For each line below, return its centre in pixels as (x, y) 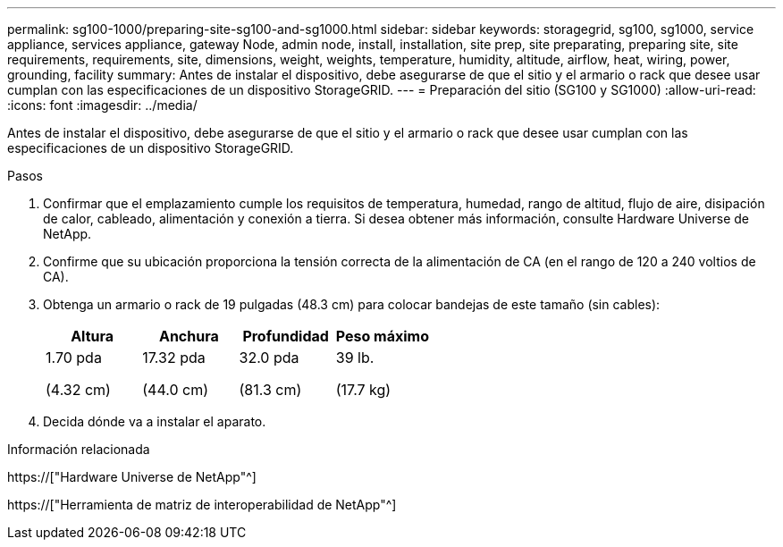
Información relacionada (79, 449)
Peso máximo (382, 336)
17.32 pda (174, 358)
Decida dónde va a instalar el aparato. (155, 421)
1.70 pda (74, 358)
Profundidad (286, 336)
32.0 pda (269, 358)
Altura (93, 336)
